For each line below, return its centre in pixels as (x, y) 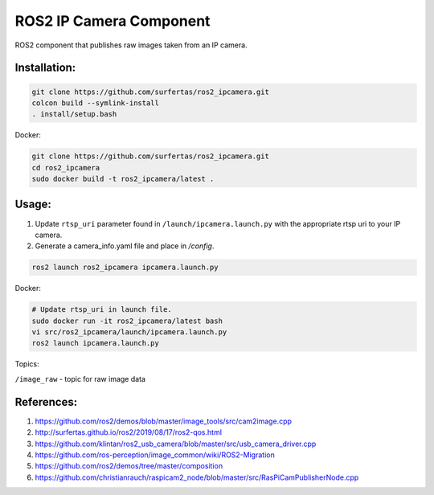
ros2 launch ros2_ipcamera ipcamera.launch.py (125, 268)
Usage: (33, 205)
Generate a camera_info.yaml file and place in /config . (125, 246)
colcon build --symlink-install (96, 103)
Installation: (45, 68)
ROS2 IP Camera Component (113, 21)
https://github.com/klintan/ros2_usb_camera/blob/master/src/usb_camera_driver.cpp (176, 444)
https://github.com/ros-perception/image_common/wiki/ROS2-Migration (155, 455)
